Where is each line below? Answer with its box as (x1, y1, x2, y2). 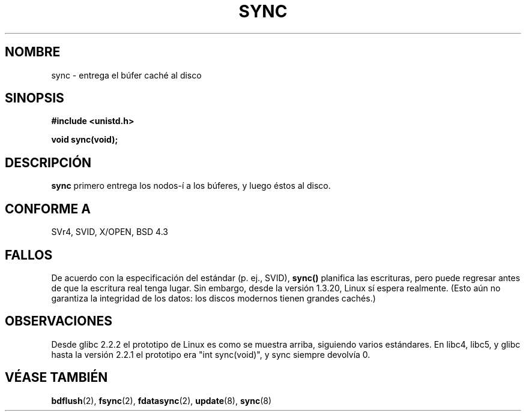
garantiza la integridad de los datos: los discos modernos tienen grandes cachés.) (51, 293, 376, 303)
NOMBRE (5, 44, 61, 60)
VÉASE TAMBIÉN (5, 370, 108, 385)
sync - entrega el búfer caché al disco (51, 70, 202, 80)
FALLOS (5, 247, 53, 263)
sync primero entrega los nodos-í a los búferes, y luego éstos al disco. (51, 180, 331, 191)
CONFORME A (5, 201, 91, 216)
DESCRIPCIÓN (5, 155, 92, 170)
